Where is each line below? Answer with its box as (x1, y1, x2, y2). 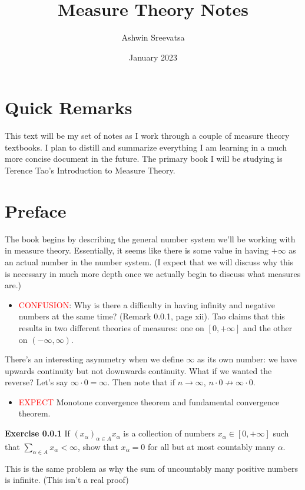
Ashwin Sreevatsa (121, 31, 185, 44)
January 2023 (129, 51, 177, 63)
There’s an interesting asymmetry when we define (5, 353, 184, 365)
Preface (5, 198, 67, 222)
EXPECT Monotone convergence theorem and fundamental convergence (18, 395, 280, 408)
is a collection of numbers (123, 427, 216, 439)
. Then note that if (107, 376, 175, 388)
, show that (78, 440, 118, 452)
